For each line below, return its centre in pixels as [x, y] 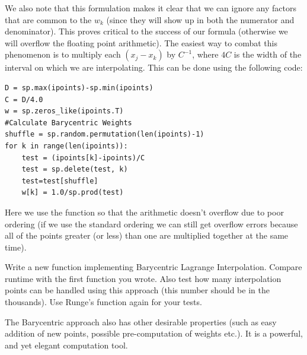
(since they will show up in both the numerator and [200, 19]
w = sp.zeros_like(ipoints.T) [64, 111]
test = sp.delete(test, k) [75, 169]
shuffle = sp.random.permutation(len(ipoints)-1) [105, 134]
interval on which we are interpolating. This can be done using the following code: [154, 67]
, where [205, 54]
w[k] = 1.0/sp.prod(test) [73, 193]
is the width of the [268, 54]
